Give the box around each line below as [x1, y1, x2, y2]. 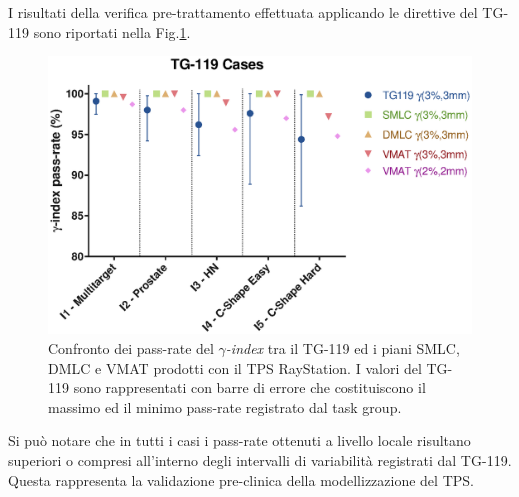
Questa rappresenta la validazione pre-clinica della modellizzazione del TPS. [8, 469, 474, 490]
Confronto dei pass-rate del [48, 338, 214, 359]
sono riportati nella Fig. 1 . [33, 21, 191, 42]
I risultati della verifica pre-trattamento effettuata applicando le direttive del [8, 2, 478, 22]
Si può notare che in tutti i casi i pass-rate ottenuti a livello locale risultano [8, 430, 471, 451]
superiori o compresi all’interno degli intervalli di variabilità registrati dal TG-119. [8, 450, 512, 470]
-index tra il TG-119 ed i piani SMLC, [225, 338, 460, 359]
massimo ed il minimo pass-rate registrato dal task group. [48, 396, 402, 417]
